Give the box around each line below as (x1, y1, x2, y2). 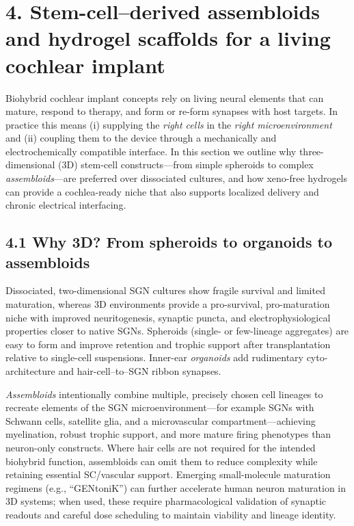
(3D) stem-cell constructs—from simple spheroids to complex (58, 157, 314, 172)
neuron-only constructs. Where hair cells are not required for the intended (5, 440, 316, 454)
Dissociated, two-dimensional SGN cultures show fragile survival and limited (5, 283, 325, 298)
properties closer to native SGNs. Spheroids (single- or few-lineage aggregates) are (5, 324, 349, 338)
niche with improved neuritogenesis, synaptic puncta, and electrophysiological (5, 310, 331, 324)
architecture (5, 364, 55, 378)
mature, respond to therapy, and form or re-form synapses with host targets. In (5, 104, 338, 118)
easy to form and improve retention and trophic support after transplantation (5, 337, 331, 351)
